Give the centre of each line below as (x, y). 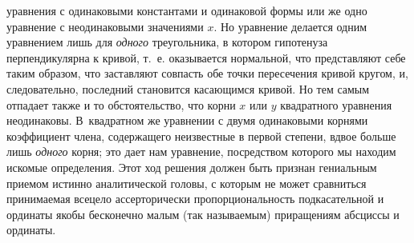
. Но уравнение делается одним (290, 26)
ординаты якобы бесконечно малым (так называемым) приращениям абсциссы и (203, 214)
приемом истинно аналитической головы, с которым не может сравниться (187, 183)
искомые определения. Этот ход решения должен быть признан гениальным (192, 167)
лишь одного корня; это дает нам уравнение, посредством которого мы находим (201, 151)
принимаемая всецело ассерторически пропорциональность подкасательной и (195, 199)
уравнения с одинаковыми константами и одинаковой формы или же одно (187, 10)
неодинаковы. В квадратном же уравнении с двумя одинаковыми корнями (187, 120)
